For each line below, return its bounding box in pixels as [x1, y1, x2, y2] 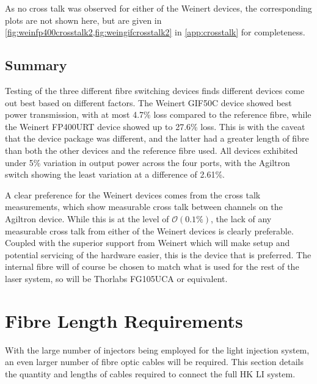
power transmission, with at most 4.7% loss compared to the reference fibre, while [5, 108, 312, 121]
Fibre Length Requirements [5, 308, 243, 333]
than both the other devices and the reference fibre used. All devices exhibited [5, 143, 298, 156]
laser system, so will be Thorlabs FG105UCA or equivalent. [5, 272, 228, 284]
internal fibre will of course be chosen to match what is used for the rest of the [5, 260, 299, 273]
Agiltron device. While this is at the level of [5, 212, 169, 225]
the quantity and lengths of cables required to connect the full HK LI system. [5, 367, 296, 380]
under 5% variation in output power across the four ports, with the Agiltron [5, 156, 290, 168]
